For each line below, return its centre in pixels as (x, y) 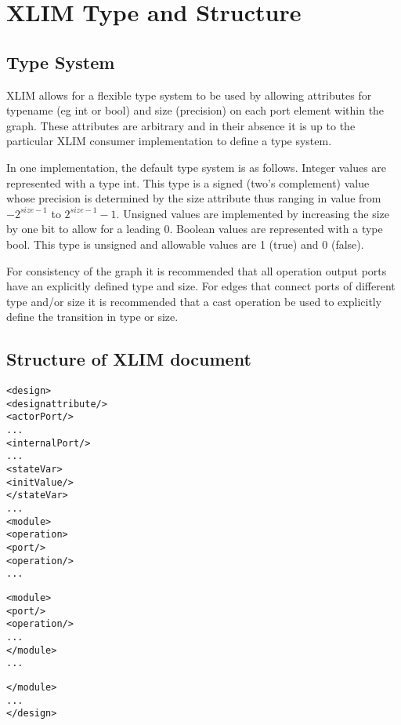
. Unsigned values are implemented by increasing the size (253, 213)
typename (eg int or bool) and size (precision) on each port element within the (195, 110)
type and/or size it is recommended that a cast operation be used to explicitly (194, 301)
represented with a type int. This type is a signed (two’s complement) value (188, 182)
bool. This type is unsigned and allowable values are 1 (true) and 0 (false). (185, 244)
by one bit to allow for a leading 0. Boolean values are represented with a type (195, 229)
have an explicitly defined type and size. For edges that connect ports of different (201, 286)
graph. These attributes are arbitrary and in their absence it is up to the (181, 125)
